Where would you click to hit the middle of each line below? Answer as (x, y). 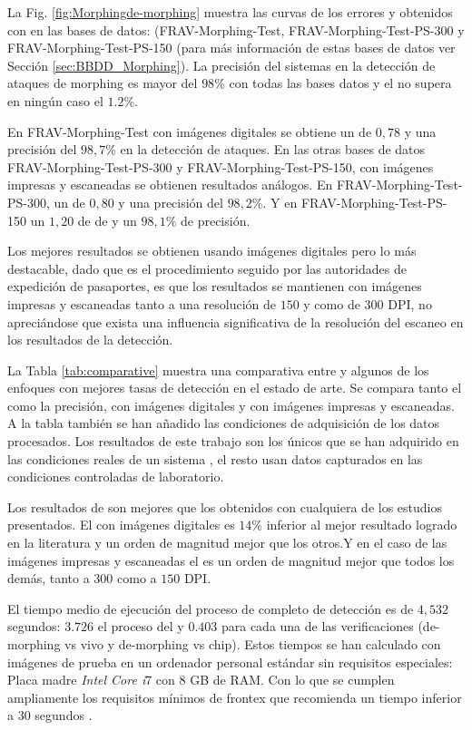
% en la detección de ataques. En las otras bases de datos (265, 149)
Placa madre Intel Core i (77, 680)
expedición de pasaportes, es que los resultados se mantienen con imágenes (215, 286)
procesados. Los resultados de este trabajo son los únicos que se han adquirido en (233, 441)
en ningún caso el (55, 100)
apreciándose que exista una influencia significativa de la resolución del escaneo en (236, 321)
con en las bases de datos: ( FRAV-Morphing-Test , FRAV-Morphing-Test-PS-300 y (236, 29)
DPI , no (410, 303)
